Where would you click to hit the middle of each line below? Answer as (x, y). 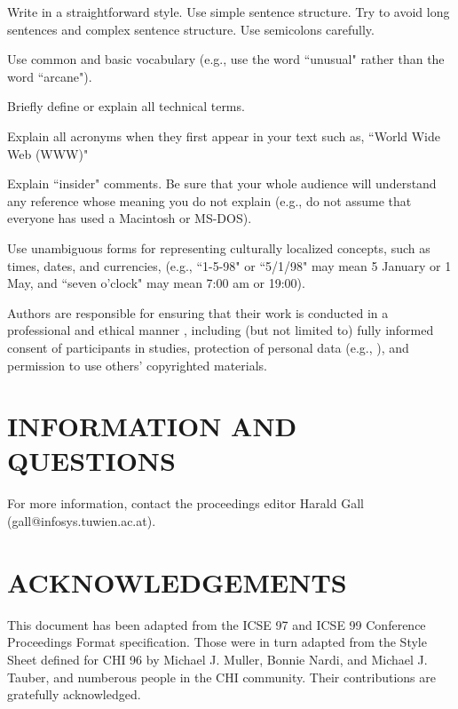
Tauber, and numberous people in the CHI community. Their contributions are (221, 677)
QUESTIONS (91, 461)
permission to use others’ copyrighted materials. (137, 365)
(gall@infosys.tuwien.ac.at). (82, 521)
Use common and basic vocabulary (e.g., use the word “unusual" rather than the (226, 59)
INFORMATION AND (152, 426)
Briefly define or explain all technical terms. (126, 106)
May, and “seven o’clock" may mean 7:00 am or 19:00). (156, 283)
